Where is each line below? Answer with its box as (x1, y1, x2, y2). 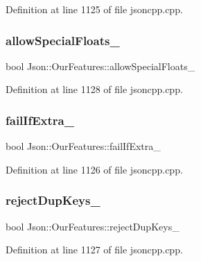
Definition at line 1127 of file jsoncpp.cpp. (6, 242, 183, 257)
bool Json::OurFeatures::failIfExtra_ (6, 139, 161, 153)
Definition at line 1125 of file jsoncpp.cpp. (6, 2, 183, 16)
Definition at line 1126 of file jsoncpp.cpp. (6, 162, 183, 176)
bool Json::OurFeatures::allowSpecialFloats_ (6, 58, 195, 73)
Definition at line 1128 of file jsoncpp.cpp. (6, 82, 183, 96)
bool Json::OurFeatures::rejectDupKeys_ (6, 219, 180, 233)
